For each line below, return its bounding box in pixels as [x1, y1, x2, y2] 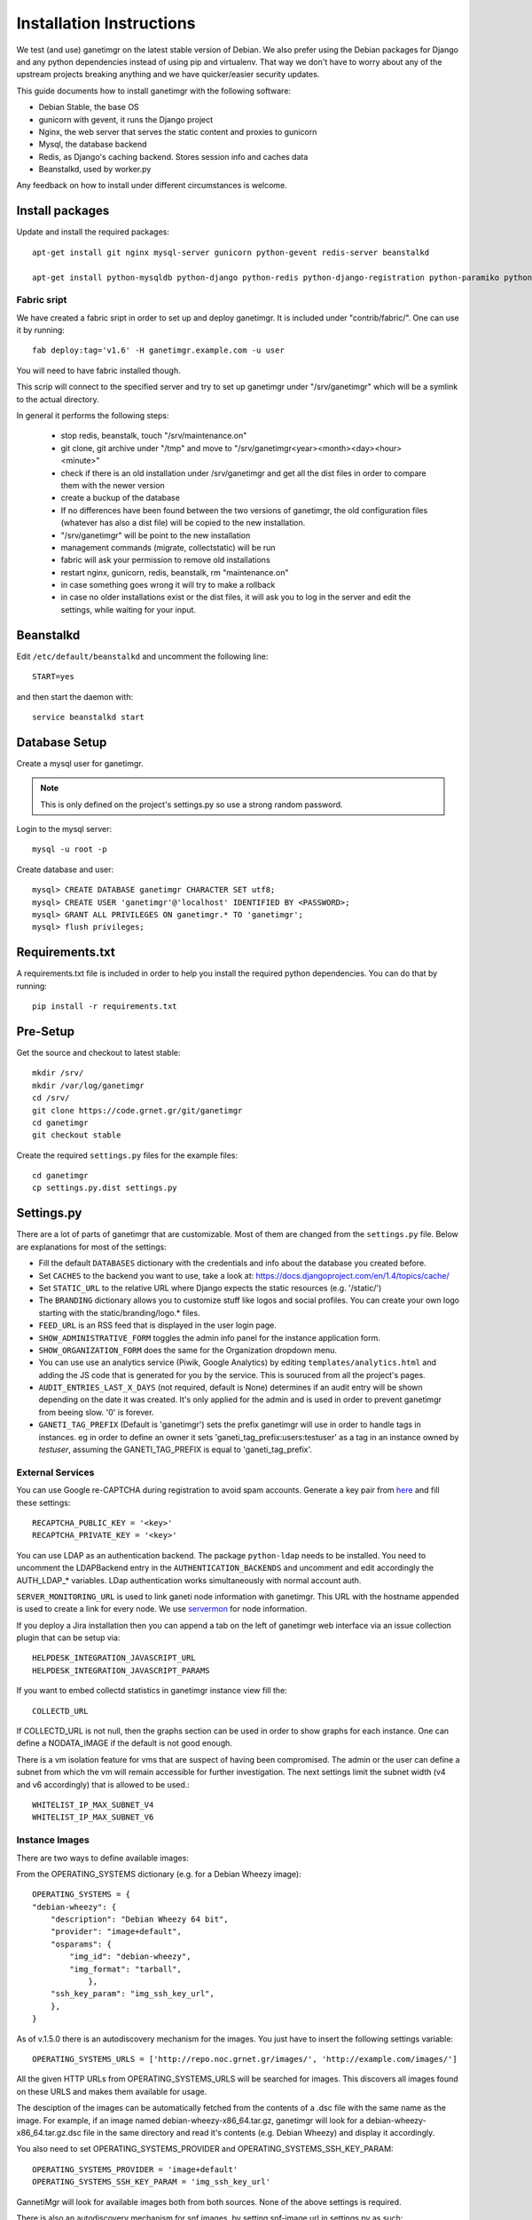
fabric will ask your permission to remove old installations [60, 555, 270, 566]
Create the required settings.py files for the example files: [16, 1150, 239, 1161]
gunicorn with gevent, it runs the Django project [38, 114, 214, 124]
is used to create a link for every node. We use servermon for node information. [16, 1604, 308, 1614]
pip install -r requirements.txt [32, 1002, 177, 1011]
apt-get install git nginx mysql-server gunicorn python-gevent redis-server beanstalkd [32, 247, 430, 258]
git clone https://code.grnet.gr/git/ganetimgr [32, 1106, 243, 1115]
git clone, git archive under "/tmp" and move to [60, 442, 232, 453]
